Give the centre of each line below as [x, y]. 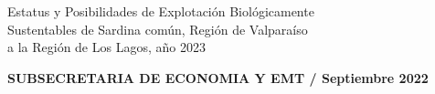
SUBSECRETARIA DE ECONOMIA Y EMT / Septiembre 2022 [218, 77]
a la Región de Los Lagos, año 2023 [106, 47]
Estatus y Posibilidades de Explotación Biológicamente [161, 11]
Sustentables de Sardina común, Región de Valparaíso [158, 29]
